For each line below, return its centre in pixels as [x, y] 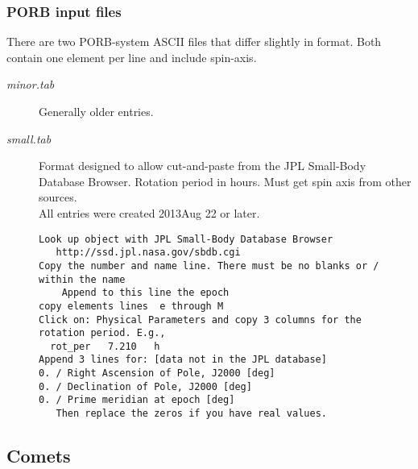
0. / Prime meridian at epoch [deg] [137, 400]
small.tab [29, 138]
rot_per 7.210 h [105, 346]
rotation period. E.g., [102, 333]
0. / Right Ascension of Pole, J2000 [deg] [157, 374]
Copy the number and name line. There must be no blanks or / [209, 266]
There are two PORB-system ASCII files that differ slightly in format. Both [194, 42]
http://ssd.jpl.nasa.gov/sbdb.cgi [148, 253]
